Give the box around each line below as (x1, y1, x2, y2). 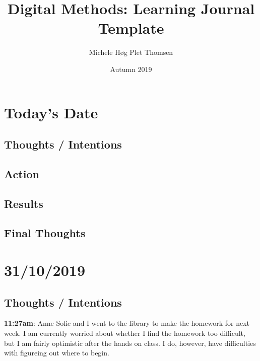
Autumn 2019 (110, 63, 152, 74)
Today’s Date (4, 102, 98, 122)
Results (4, 195, 43, 211)
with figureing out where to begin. (4, 347, 109, 358)
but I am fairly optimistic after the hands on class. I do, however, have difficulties (4, 337, 256, 348)
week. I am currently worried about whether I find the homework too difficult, (4, 327, 245, 338)
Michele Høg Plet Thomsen (89, 47, 173, 57)
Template (98, 18, 164, 38)
